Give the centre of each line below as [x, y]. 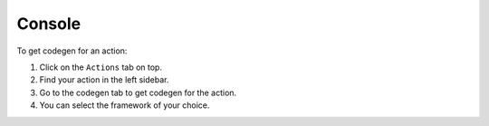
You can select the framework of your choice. [125, 105]
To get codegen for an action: [72, 51]
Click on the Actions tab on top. [101, 67]
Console [49, 24]
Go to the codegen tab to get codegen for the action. [138, 92]
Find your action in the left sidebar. [104, 80]
